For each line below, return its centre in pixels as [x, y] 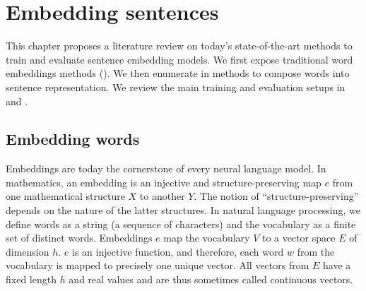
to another [162, 196]
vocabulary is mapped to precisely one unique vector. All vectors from [158, 265]
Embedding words [73, 139]
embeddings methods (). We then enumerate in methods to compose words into [178, 73]
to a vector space [299, 238]
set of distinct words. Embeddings [79, 238]
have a [337, 265]
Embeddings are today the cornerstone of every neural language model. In [166, 168]
